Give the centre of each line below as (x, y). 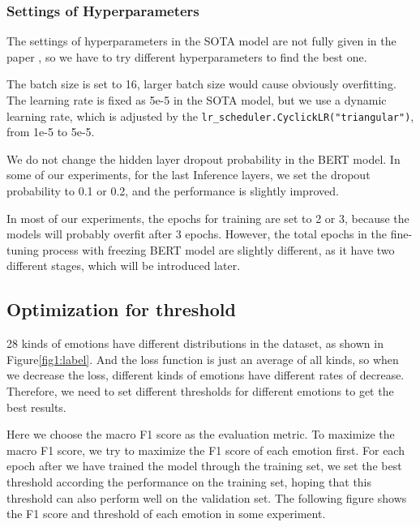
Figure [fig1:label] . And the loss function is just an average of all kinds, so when (203, 359)
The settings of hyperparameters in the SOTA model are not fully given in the (201, 41)
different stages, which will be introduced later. (124, 266)
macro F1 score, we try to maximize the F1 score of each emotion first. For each (206, 450)
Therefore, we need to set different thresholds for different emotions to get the (200, 390)
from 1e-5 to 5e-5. (51, 132)
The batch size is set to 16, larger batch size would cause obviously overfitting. (201, 84)
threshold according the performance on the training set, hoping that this (189, 481)
